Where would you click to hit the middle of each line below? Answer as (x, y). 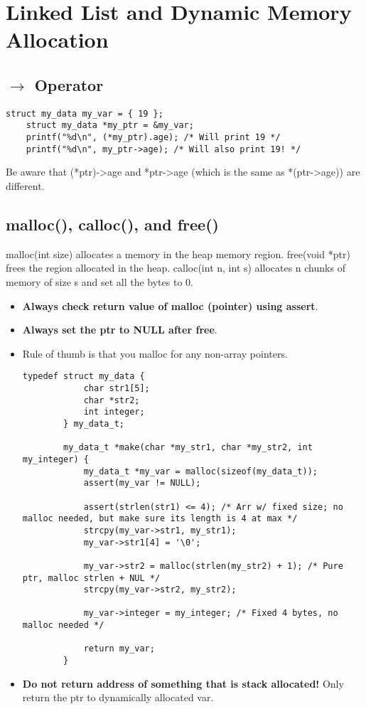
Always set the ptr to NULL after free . (120, 330)
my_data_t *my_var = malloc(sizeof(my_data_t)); (201, 471)
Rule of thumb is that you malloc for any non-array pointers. (155, 353)
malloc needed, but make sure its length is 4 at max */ (160, 519)
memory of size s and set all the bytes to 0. (99, 281)
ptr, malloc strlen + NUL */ (91, 578)
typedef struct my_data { (84, 377)
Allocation (57, 39)
